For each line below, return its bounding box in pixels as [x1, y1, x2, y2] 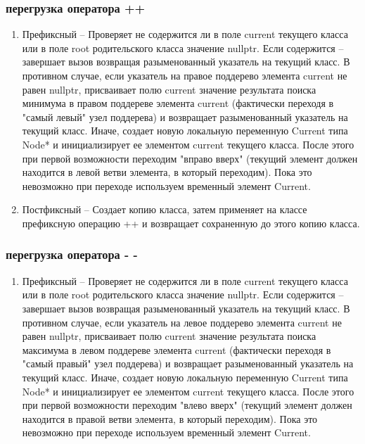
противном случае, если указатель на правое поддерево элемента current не [22, 68, 347, 82]
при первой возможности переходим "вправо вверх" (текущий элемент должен [22, 151, 358, 165]
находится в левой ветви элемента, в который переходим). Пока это [22, 165, 312, 179]
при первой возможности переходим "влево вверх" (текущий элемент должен [22, 398, 352, 412]
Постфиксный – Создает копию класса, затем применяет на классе [22, 202, 307, 217]
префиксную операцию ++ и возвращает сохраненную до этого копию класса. [22, 215, 360, 230]
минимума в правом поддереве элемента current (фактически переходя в [22, 96, 334, 110]
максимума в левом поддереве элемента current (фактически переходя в [22, 342, 331, 357]
